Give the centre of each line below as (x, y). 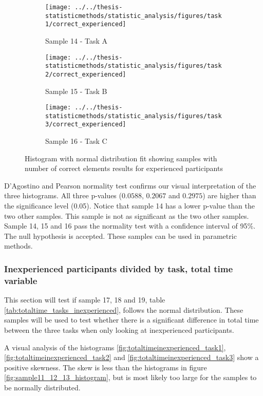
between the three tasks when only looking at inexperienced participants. (119, 329)
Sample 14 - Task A (77, 40)
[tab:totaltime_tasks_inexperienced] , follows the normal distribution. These (124, 309)
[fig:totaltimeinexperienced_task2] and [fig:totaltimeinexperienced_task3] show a (131, 357)
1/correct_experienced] (86, 24)
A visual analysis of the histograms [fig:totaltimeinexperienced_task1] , (115, 347)
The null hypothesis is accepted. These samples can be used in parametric (120, 235)
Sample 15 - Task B (76, 91)
